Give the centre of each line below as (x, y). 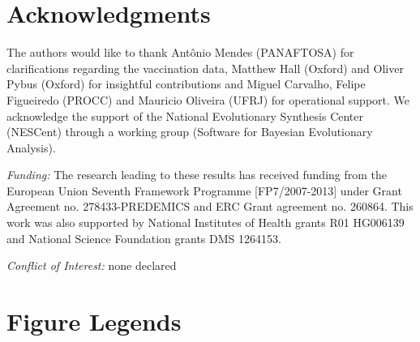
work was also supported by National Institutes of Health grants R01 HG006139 (206, 222)
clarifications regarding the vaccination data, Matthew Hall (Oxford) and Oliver (205, 68)
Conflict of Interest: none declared (92, 265)
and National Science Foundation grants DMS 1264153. (144, 238)
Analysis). (31, 147)
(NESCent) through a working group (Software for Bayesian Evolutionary (190, 132)
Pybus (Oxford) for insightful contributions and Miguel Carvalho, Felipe (186, 84)
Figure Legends (94, 321)
